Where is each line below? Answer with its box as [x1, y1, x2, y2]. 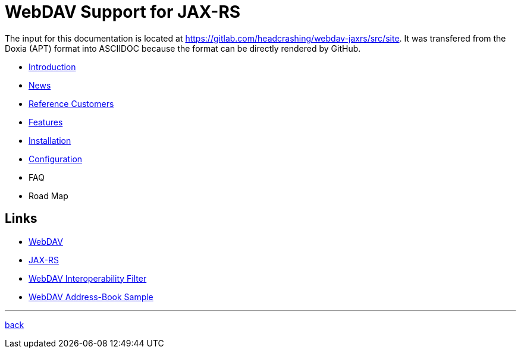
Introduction [29, 61, 76, 72]
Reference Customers [29, 98, 114, 109]
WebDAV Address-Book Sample [29, 291, 153, 302]
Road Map [29, 190, 68, 201]
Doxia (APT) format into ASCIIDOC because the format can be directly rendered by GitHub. [5, 43, 361, 53]
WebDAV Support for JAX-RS [5, 2, 241, 22]
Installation [29, 135, 71, 146]
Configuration [29, 153, 83, 164]
